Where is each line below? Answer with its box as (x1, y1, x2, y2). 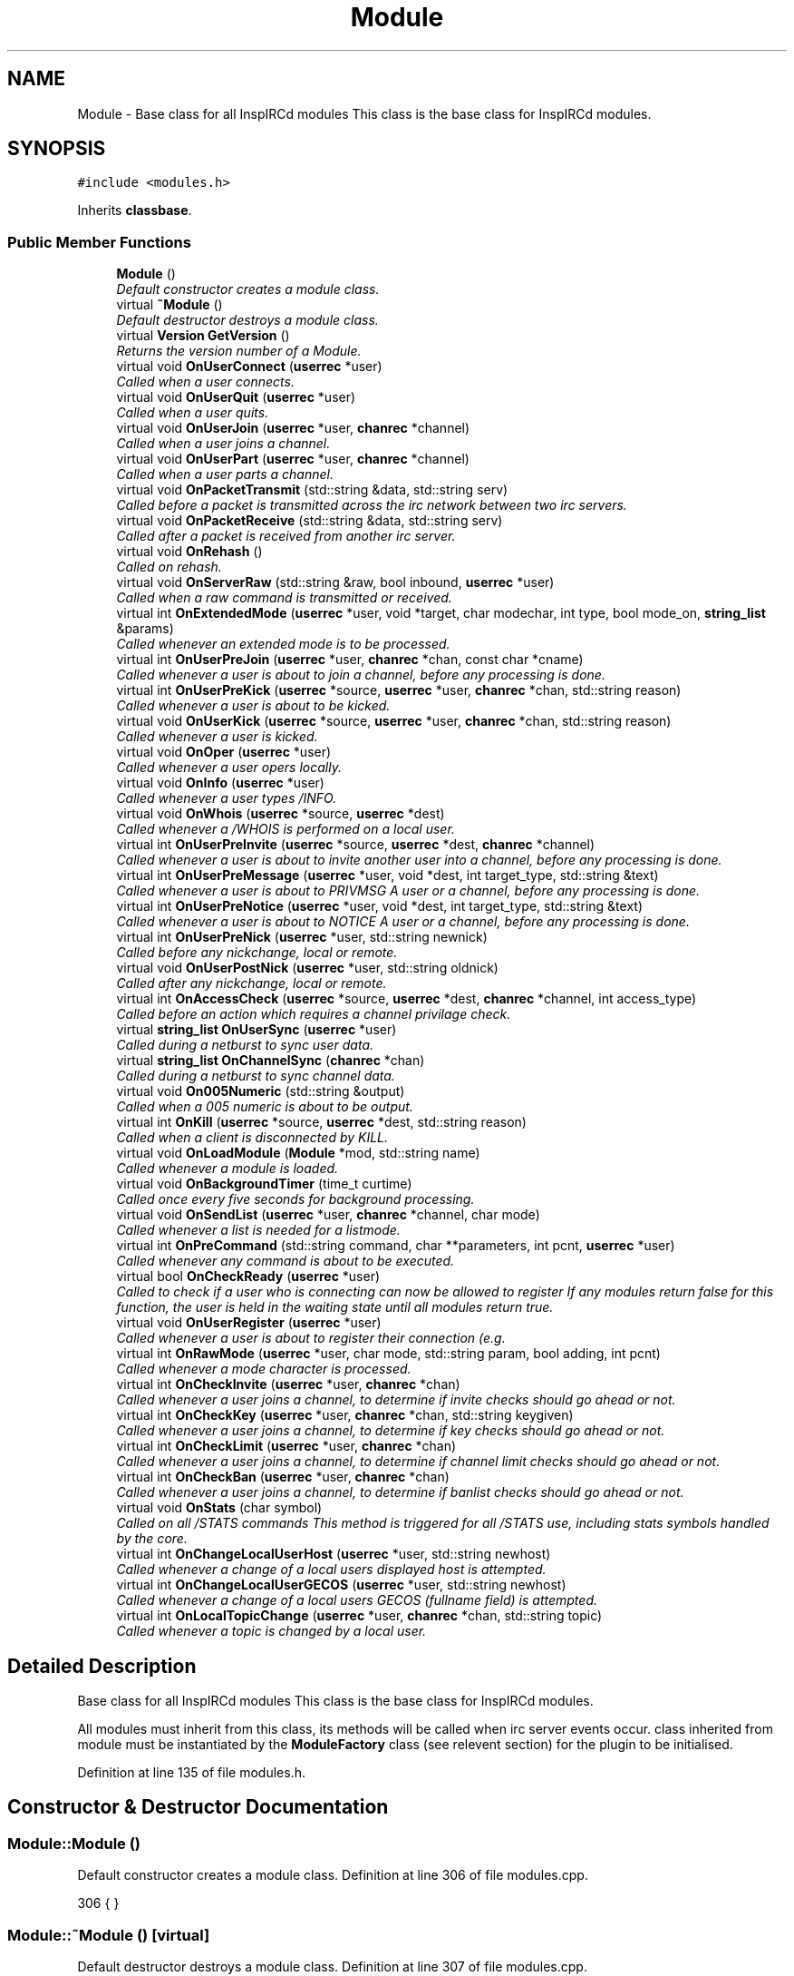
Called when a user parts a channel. (116, 466, 334, 483)
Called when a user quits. (116, 405, 269, 421)
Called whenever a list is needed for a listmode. (116, 1222, 401, 1238)
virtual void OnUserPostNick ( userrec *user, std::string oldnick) (116, 960, 499, 976)
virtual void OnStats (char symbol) (116, 1500, 323, 1516)
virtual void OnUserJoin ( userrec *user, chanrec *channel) (116, 420, 470, 436)
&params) (116, 621, 174, 637)
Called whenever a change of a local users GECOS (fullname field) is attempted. (116, 1592, 597, 1609)
